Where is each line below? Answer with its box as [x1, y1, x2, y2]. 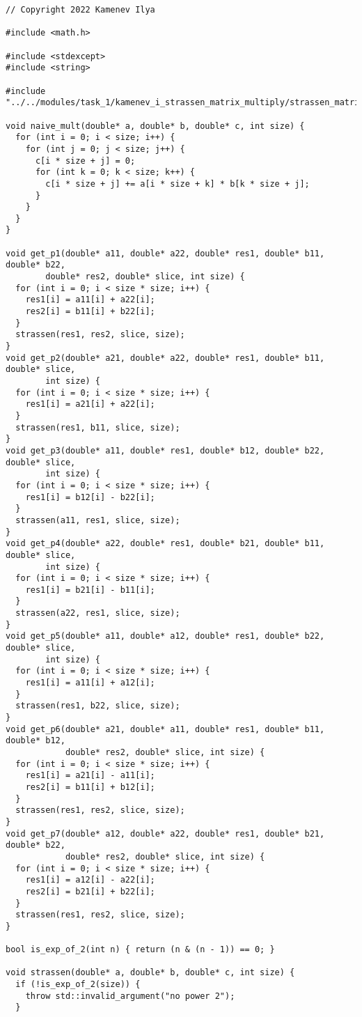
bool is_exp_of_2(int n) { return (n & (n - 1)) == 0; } [6, 945, 275, 955]
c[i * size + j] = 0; [35, 155, 136, 166]
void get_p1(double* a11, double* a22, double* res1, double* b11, [6, 248, 325, 258]
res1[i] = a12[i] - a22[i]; [25, 875, 155, 885]
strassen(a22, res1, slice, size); [15, 608, 180, 619]
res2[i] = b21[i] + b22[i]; [25, 886, 155, 896]
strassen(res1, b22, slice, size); [15, 701, 180, 711]
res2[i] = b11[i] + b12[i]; [25, 782, 155, 792]
